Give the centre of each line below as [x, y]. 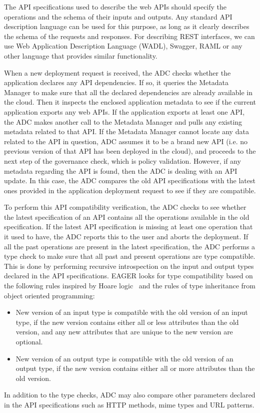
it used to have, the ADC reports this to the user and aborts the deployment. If [126, 237]
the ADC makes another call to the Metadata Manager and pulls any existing [123, 121]
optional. [29, 341]
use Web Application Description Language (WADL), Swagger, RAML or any [123, 46]
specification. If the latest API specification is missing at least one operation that [128, 227]
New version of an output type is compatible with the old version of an [124, 358]
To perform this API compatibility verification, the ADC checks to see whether [125, 207]
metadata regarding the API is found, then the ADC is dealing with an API [121, 170]
